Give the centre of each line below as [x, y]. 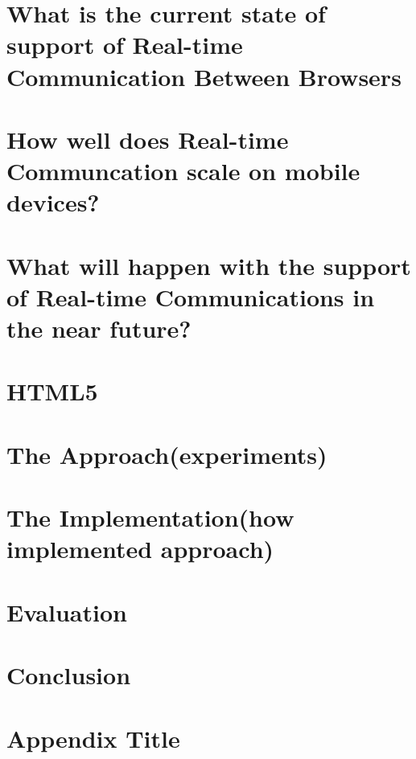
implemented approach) [140, 549]
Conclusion [69, 675]
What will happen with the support [209, 265]
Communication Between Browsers [204, 76]
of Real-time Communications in [191, 296]
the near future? [99, 328]
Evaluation [67, 611]
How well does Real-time [148, 139]
